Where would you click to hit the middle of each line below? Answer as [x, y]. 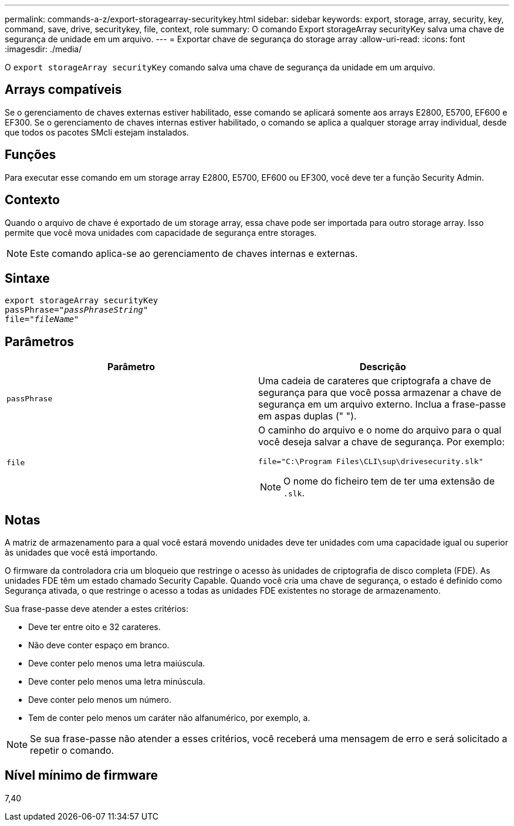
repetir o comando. [72, 751]
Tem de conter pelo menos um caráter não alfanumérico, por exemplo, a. [169, 718]
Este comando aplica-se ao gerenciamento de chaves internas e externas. [194, 253]
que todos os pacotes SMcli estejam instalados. [97, 132]
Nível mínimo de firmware [82, 776]
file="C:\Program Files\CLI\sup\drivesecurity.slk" [371, 462]
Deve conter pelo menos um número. [100, 700]
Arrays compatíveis [63, 90]
